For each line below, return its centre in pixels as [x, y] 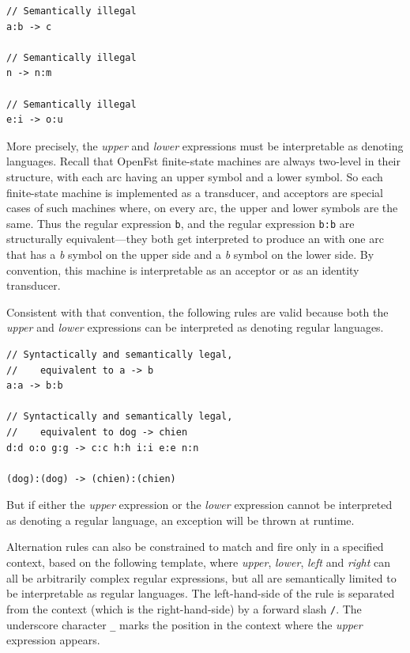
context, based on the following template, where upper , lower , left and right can [198, 562]
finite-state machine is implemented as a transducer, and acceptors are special [195, 192]
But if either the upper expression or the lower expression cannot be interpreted [199, 505]
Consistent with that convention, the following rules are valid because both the [197, 311]
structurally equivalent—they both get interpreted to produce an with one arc [195, 239]
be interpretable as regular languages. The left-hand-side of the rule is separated [201, 593]
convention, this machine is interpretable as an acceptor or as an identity [183, 270]
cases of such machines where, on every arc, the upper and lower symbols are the [202, 208]
